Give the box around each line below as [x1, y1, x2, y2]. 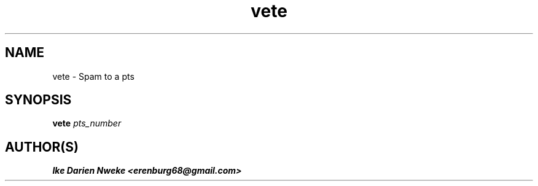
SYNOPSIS [5, 92, 72, 108]
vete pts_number [52, 118, 122, 129]
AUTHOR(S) [5, 139, 79, 155]
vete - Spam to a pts [52, 71, 134, 82]
